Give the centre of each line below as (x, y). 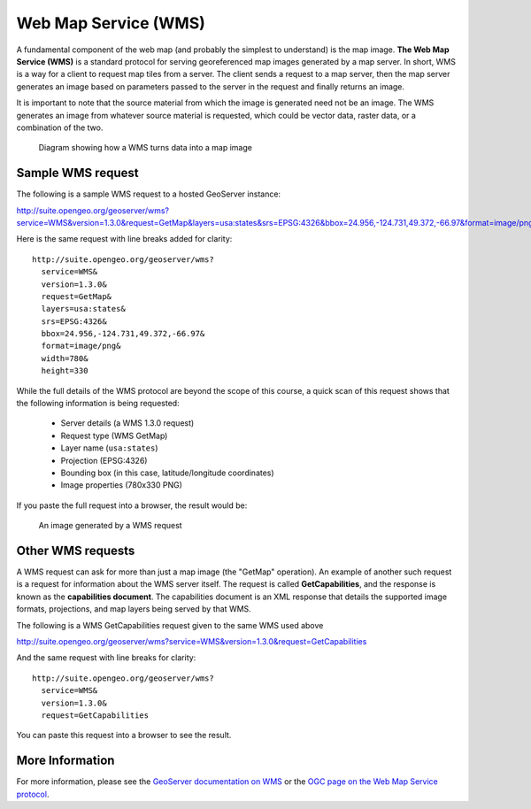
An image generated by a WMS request (110, 526)
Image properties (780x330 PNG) (122, 485)
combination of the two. (60, 127)
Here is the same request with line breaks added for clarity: (124, 239)
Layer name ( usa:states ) (109, 448)
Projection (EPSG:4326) (104, 460)
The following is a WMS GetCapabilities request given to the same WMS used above (170, 625)
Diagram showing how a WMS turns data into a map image (145, 148)
